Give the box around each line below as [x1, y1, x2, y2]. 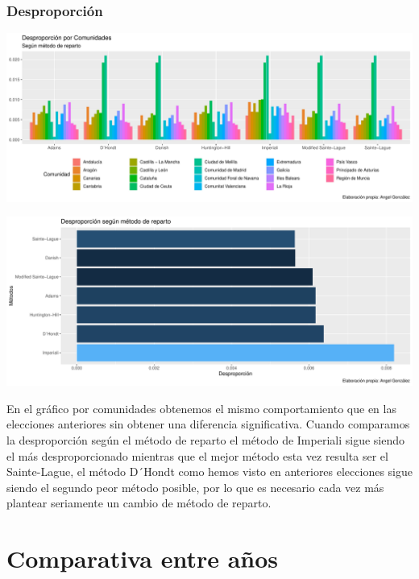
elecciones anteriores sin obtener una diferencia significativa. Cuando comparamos [6, 416, 410, 432]
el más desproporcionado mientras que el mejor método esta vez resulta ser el [6, 447, 388, 464]
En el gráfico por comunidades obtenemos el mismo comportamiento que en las [6, 399, 396, 416]
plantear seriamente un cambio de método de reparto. [6, 494, 272, 511]
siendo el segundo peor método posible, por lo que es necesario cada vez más [6, 478, 384, 495]
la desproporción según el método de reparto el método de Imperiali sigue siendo [6, 431, 404, 448]
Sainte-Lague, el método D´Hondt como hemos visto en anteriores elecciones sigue [6, 463, 413, 480]
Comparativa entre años [6, 542, 279, 575]
